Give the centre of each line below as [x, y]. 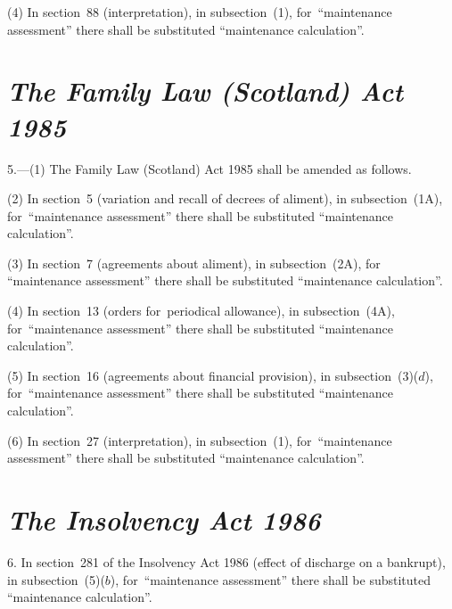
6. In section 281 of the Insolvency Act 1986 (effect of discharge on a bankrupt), [226, 561]
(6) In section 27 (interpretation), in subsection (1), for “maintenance [200, 440]
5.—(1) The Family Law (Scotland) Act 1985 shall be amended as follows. [210, 168]
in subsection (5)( [56, 579]
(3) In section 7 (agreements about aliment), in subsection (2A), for [194, 263]
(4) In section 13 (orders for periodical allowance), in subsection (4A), [201, 311]
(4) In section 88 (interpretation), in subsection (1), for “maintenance [200, 12]
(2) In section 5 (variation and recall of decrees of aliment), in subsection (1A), [225, 198]
